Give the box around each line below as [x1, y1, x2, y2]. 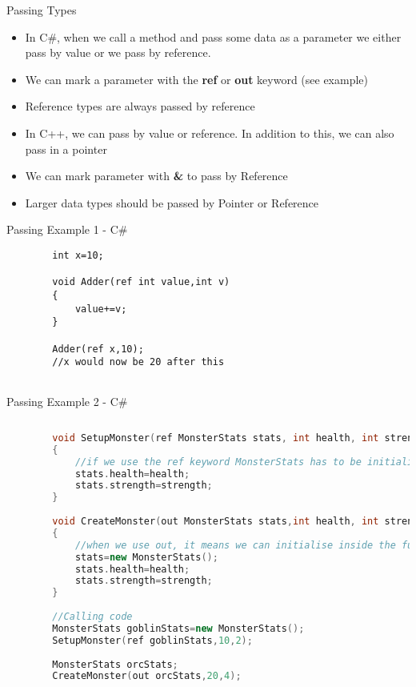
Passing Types [6, 2, 77, 18]
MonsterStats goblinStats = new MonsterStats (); [52, 622, 305, 634]
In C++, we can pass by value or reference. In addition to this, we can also [25, 124, 394, 141]
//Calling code [52, 611, 133, 623]
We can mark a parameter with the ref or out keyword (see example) [25, 70, 369, 87]
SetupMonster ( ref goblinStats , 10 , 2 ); [52, 634, 253, 646]
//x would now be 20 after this [52, 356, 225, 368]
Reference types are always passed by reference [25, 98, 255, 114]
